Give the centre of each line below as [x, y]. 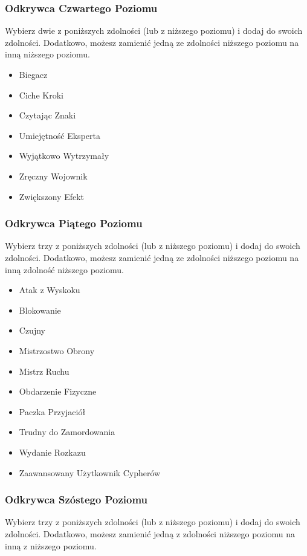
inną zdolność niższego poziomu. [64, 269]
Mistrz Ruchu [44, 371]
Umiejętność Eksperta [60, 135]
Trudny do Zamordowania [67, 432]
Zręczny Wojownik [53, 176]
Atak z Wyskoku [50, 290]
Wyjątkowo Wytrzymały [64, 156]
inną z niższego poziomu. [51, 545]
